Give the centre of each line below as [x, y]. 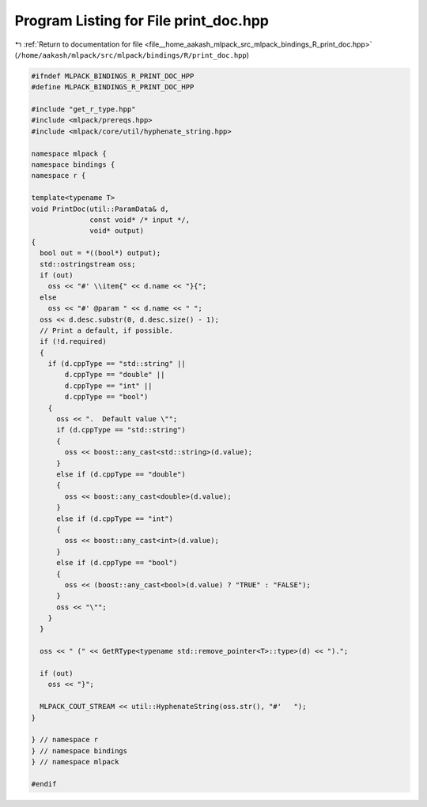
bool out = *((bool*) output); [100, 253]
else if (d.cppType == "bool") [117, 563]
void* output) [117, 231]
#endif [44, 784]
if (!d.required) [73, 341]
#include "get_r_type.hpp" [83, 109]
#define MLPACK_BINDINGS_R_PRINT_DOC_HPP [113, 87]
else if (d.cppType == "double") [121, 474]
